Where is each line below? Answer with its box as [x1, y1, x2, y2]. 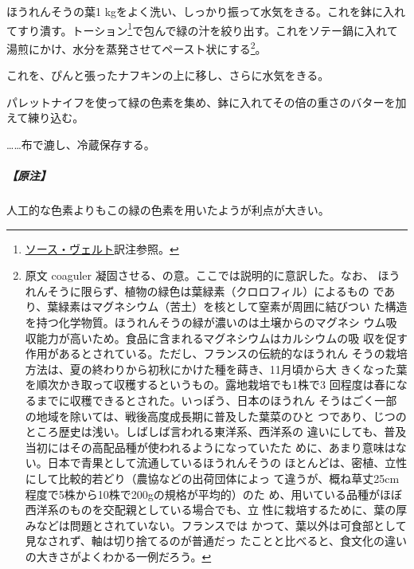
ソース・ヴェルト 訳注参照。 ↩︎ [25, 240, 179, 257]
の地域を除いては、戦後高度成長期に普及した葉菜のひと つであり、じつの [25, 407, 407, 424]
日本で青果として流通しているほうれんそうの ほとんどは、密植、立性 [47, 454, 408, 471]
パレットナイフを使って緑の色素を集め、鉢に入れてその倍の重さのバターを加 [6, 93, 407, 110]
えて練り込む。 [6, 109, 84, 126]
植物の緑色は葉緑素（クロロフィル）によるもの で [124, 282, 385, 299]
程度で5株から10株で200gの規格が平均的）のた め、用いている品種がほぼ [25, 485, 403, 502]
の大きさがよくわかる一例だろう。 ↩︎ [25, 547, 212, 564]
